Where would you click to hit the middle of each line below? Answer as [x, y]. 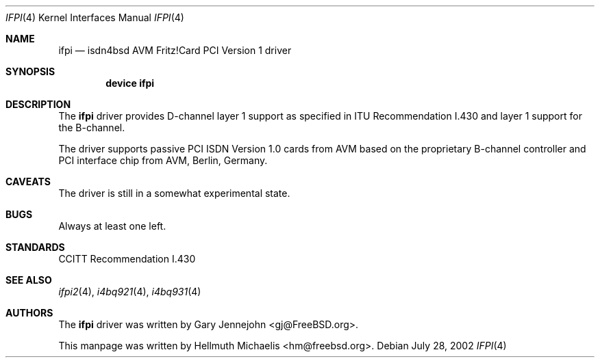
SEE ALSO [29, 280]
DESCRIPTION [38, 104]
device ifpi [130, 83]
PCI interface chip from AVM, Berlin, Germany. [163, 160]
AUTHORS [29, 313]
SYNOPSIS [30, 71]
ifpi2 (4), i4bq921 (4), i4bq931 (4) [130, 292]
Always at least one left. [112, 226]
